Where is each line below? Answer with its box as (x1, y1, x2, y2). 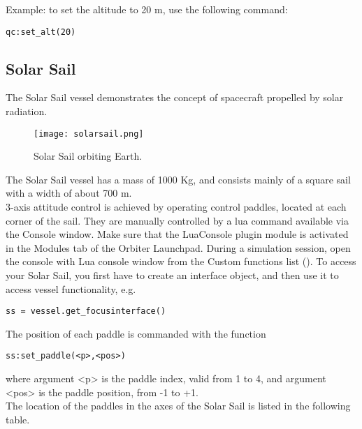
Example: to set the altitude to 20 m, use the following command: (6, 2, 288, 16)
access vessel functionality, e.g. (6, 281, 136, 296)
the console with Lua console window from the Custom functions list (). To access (6, 254, 356, 269)
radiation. (6, 104, 48, 119)
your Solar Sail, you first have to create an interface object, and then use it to (6, 268, 339, 283)
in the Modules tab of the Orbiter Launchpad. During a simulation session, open (6, 240, 351, 255)
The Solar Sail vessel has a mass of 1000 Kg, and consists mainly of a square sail (6, 172, 351, 186)
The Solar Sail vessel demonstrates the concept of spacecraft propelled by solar (6, 90, 344, 105)
